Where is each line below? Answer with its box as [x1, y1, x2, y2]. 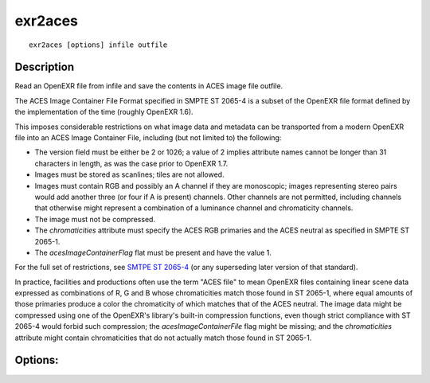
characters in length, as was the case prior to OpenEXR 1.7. [34, 158, 229, 168]
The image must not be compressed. [34, 214, 155, 224]
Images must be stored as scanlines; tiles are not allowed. [34, 170, 225, 179]
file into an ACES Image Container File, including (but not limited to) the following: [14, 133, 282, 143]
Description [14, 61, 75, 74]
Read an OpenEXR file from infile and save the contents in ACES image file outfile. [14, 81, 283, 91]
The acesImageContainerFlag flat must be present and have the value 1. [34, 248, 272, 257]
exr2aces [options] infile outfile [29, 40, 168, 49]
